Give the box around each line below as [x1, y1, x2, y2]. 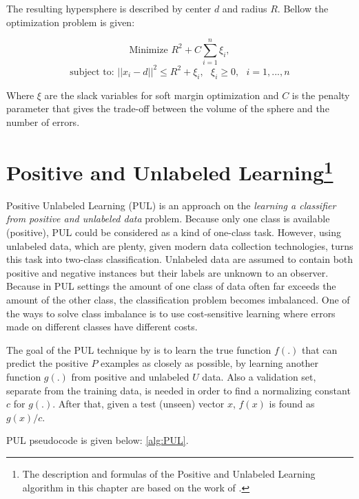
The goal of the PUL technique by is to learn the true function [6, 342, 271, 357]
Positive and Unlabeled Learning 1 [6, 155, 334, 186]
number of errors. [6, 114, 80, 129]
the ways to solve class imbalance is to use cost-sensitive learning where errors [6, 306, 336, 320]
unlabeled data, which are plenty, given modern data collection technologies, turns [6, 238, 353, 253]
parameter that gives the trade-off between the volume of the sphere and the [6, 101, 329, 116]
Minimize [129, 45, 168, 55]
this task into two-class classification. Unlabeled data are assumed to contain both [6, 252, 353, 266]
